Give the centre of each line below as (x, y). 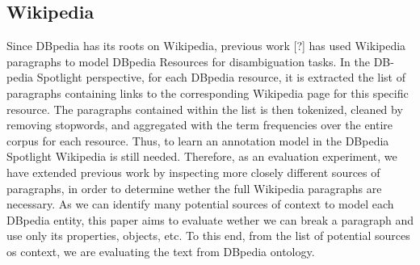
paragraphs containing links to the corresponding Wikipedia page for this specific (208, 93)
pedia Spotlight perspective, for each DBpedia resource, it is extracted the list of (206, 77)
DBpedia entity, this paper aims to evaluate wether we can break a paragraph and (210, 219)
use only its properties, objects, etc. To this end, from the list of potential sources (208, 236)
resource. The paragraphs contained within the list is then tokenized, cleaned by (205, 109)
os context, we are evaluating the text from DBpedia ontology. (161, 251)
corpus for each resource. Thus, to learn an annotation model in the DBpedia (198, 140)
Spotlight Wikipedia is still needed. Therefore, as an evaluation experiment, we (202, 156)
